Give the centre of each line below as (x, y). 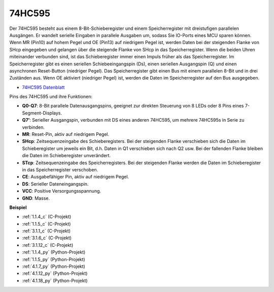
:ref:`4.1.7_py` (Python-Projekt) (54, 267)
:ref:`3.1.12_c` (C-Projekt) (48, 245)
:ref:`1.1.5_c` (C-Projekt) (46, 224)
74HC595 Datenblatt (43, 87)
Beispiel (18, 207)
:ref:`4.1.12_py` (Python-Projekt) (55, 273)
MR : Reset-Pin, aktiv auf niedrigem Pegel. (65, 134)
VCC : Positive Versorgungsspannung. (62, 191)
